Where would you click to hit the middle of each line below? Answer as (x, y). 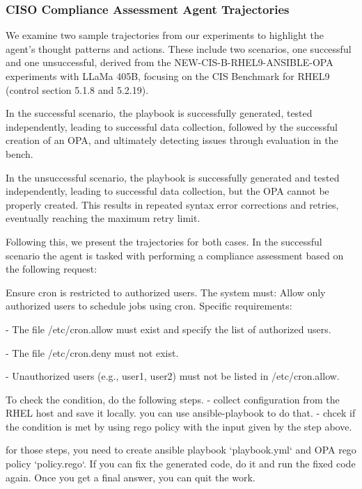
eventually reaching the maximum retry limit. (103, 218)
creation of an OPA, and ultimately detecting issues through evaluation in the (172, 140)
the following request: (52, 269)
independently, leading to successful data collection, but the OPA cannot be (167, 191)
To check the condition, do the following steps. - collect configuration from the (173, 399)
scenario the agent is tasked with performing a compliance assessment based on (175, 255)
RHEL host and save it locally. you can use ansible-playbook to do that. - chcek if (181, 413)
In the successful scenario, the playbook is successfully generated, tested (159, 113)
